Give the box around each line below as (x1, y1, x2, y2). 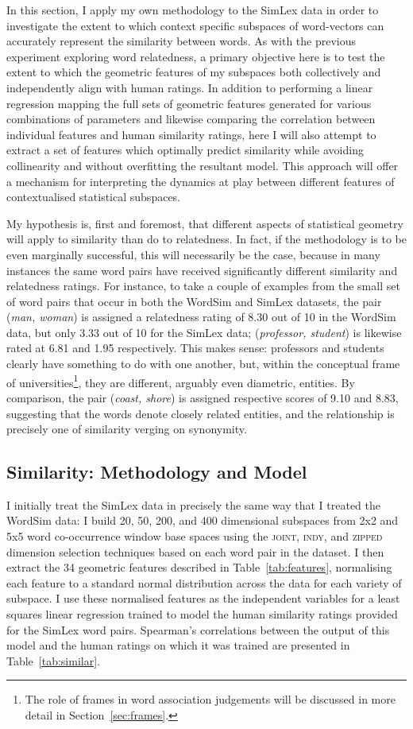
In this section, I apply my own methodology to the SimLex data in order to (6, 2, 379, 17)
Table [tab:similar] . (6, 652, 100, 669)
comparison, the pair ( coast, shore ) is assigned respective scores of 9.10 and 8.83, (6, 389, 399, 405)
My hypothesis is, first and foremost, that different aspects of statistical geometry (6, 215, 403, 231)
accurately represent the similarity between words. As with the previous (6, 33, 357, 49)
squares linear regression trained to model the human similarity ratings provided (6, 606, 398, 622)
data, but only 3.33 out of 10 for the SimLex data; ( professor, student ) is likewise (6, 324, 402, 340)
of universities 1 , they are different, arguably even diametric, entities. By (6, 371, 355, 390)
